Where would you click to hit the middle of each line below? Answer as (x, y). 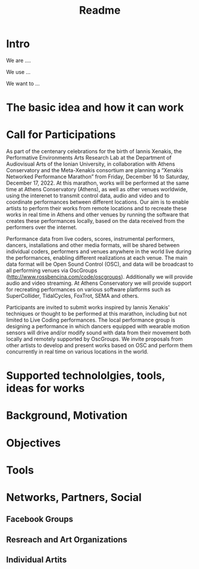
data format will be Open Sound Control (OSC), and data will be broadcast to (100, 264)
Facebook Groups (40, 519)
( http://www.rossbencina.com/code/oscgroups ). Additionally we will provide (99, 277)
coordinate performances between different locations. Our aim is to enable (97, 202)
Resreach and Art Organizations (67, 540)
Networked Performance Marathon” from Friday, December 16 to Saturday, (98, 177)
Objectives (34, 443)
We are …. (19, 60)
